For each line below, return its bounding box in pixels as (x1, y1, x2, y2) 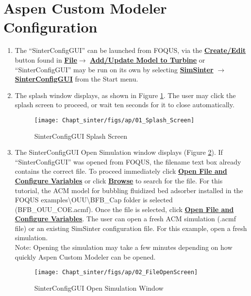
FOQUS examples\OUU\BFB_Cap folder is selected (15, 195, 173, 205)
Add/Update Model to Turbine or (90, 54, 205, 65)
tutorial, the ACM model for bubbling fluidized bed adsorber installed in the (15, 185, 243, 195)
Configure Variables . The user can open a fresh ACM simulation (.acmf (15, 214, 236, 224)
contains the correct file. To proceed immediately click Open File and (15, 166, 227, 176)
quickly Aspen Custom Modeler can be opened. (15, 251, 156, 262)
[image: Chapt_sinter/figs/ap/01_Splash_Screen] (34, 116, 195, 124)
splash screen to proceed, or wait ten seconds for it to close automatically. (15, 99, 234, 110)
